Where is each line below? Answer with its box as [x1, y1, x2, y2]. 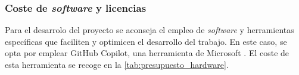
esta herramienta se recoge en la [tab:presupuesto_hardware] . [5, 58, 229, 70]
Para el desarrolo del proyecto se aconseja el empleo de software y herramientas [5, 24, 294, 36]
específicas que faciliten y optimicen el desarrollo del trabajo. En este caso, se [5, 35, 287, 47]
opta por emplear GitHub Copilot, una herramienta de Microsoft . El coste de [5, 47, 289, 59]
